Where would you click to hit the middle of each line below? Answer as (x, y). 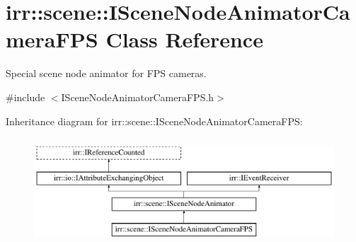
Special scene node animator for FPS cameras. (106, 73)
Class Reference (184, 39)
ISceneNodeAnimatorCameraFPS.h (138, 97)
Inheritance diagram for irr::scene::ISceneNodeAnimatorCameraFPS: (154, 121)
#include (25, 97)
